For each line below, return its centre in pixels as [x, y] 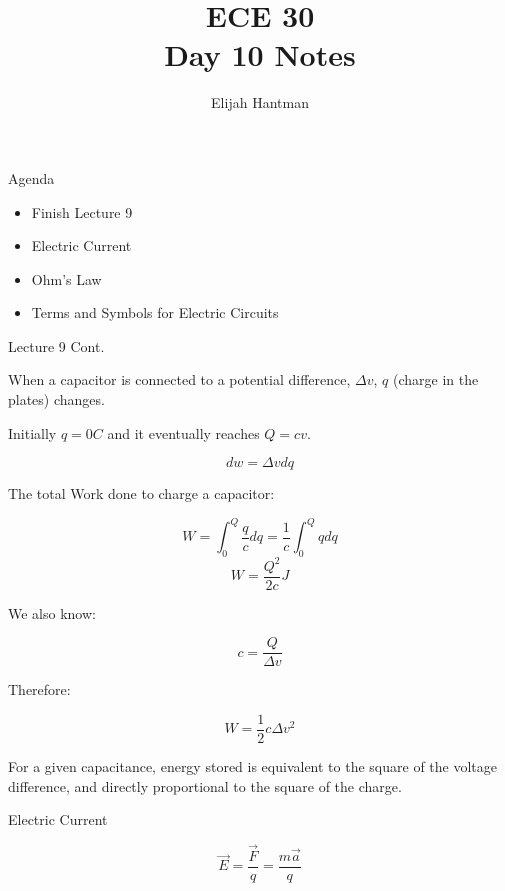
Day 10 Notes [260, 54]
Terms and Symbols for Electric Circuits [155, 312]
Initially [32, 432]
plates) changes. [56, 399]
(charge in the [435, 379]
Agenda [31, 177]
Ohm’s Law [66, 278]
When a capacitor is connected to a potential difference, [179, 379]
